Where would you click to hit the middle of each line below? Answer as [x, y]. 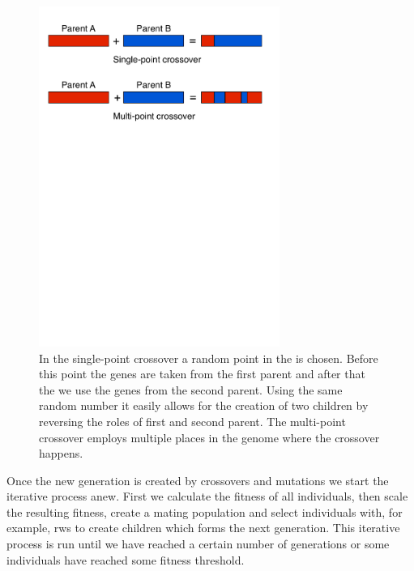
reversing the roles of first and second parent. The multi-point [192, 421]
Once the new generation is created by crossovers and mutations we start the [198, 480]
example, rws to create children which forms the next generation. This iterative [203, 528]
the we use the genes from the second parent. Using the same [191, 389]
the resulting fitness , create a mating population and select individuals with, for [205, 511]
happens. [61, 453]
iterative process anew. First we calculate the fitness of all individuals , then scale [207, 496]
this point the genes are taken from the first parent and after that [202, 374]
